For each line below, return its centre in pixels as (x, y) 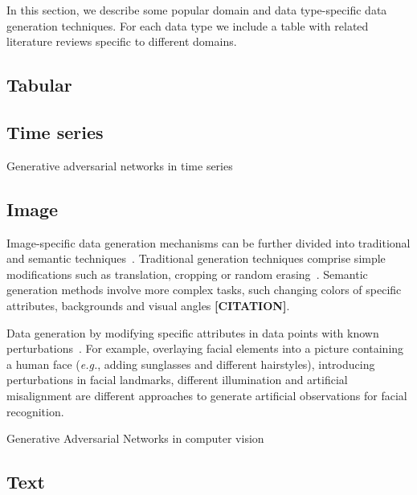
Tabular (39, 85)
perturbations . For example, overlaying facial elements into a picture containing (205, 348)
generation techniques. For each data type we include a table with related (188, 25)
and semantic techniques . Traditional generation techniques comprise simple (196, 258)
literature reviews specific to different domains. (122, 41)
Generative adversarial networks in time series (120, 165)
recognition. (35, 411)
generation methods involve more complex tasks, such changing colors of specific (204, 290)
